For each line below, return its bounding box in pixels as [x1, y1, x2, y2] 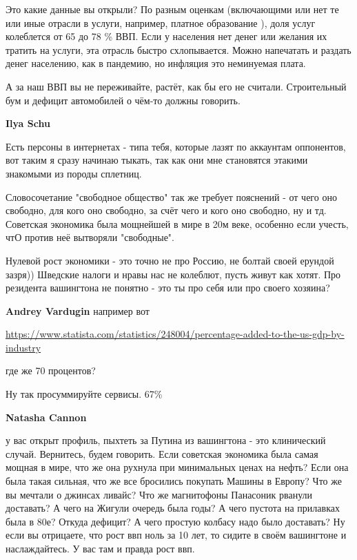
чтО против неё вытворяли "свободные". [6, 230, 174, 244]
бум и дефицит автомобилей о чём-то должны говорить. [6, 93, 241, 107]
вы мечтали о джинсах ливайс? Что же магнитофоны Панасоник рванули [6, 487, 313, 501]
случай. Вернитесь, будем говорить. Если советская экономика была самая [6, 446, 318, 461]
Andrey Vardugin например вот [6, 303, 150, 318]
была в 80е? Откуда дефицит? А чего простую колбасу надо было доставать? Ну [6, 514, 345, 528]
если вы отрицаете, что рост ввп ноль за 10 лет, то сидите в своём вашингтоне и [6, 528, 347, 542]
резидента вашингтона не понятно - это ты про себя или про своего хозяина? [6, 280, 330, 295]
